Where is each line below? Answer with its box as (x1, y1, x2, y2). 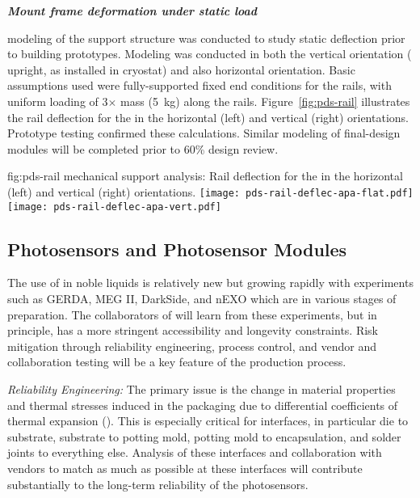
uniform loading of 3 (7, 92, 108, 109)
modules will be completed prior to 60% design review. (7, 140, 279, 157)
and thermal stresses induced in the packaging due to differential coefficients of (7, 396, 398, 413)
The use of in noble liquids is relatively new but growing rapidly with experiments (7, 274, 414, 291)
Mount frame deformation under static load (7, 2, 258, 19)
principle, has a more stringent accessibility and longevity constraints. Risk (7, 322, 379, 339)
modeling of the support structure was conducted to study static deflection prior (7, 29, 405, 46)
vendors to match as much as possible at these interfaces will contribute (7, 459, 363, 476)
